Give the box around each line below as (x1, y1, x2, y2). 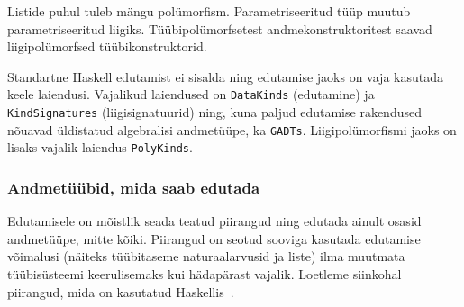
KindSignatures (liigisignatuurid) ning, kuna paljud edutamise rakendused (7, 103, 422, 122)
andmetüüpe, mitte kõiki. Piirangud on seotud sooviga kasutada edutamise (7, 229, 421, 248)
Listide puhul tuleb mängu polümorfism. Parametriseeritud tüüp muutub (7, 2, 411, 20)
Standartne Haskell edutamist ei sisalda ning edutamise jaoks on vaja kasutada (7, 67, 443, 86)
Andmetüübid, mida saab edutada (7, 176, 260, 198)
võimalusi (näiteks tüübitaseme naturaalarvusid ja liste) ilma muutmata (7, 247, 405, 266)
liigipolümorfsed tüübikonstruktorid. (7, 37, 207, 56)
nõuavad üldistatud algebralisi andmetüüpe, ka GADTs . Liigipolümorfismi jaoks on (7, 120, 457, 139)
